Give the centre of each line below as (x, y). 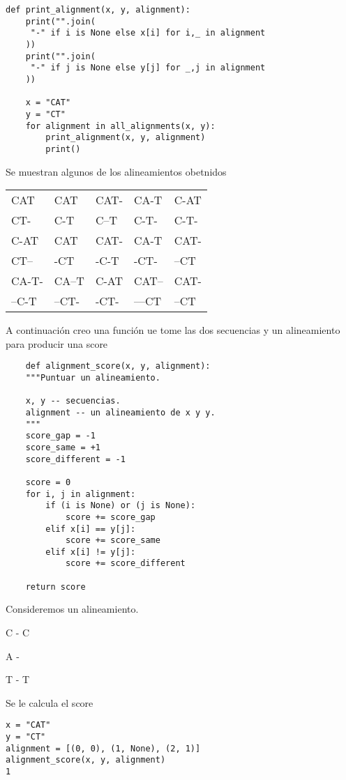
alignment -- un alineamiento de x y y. (120, 412)
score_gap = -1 (60, 436)
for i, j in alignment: (81, 494)
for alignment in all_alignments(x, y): (120, 126)
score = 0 (48, 482)
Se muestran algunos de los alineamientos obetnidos (116, 171)
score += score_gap (110, 517)
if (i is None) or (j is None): (121, 506)
